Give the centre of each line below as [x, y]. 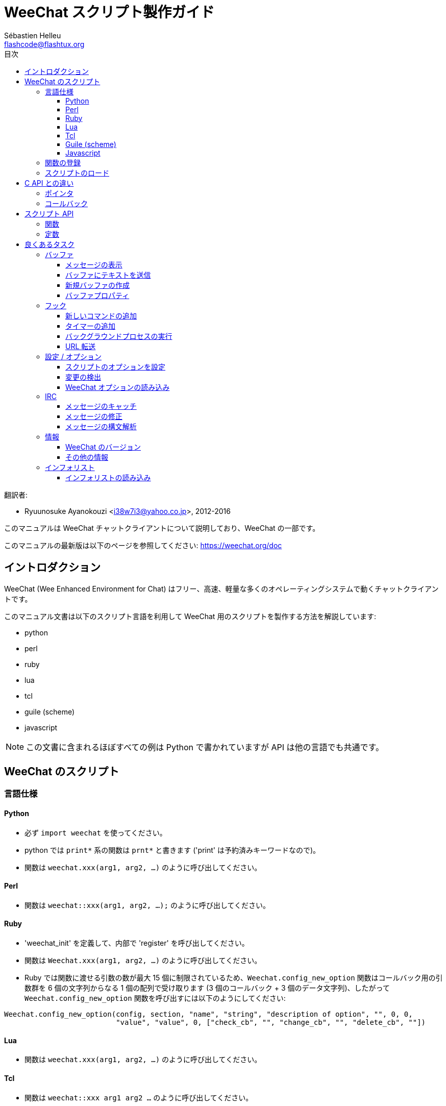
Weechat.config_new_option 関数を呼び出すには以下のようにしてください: [155, 998]
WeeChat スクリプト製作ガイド [109, 12]
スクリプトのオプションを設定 [115, 366]
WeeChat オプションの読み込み [118, 387]
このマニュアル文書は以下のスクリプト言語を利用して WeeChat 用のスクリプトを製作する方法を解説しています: [190, 616]
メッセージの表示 [94, 264]
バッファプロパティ [97, 295]
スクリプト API [49, 213]
